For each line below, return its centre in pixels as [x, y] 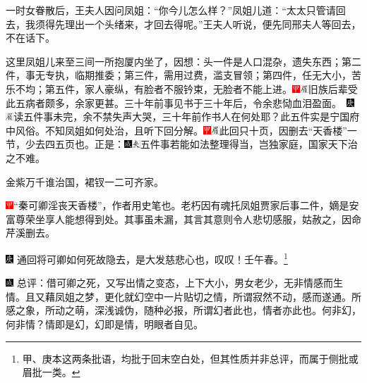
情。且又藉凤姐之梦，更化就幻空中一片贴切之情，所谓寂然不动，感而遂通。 [179, 296]
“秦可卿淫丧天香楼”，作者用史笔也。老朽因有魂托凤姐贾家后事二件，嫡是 [181, 205]
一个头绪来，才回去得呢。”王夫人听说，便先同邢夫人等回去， [223, 24]
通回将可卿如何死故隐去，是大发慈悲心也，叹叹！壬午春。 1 [152, 258]
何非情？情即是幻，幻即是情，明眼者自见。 [104, 324]
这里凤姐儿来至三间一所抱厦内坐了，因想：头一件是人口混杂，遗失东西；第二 [183, 61]
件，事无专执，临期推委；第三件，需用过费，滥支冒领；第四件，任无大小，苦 [183, 75]
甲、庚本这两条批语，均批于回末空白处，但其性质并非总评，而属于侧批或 [190, 358]
